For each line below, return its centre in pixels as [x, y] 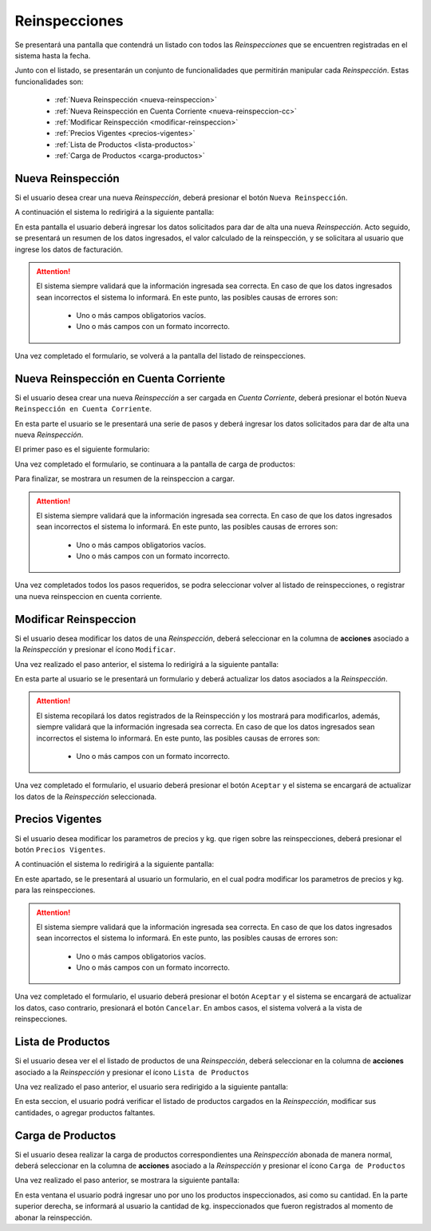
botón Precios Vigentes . [60, 849]
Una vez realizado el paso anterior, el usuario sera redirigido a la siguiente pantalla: [152, 1086]
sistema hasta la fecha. [53, 55]
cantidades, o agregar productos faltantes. [85, 1112]
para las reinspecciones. [55, 890]
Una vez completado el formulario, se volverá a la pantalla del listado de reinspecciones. [160, 355]
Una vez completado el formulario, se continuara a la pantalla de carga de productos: [155, 464]
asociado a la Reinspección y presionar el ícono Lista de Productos [132, 1072]
